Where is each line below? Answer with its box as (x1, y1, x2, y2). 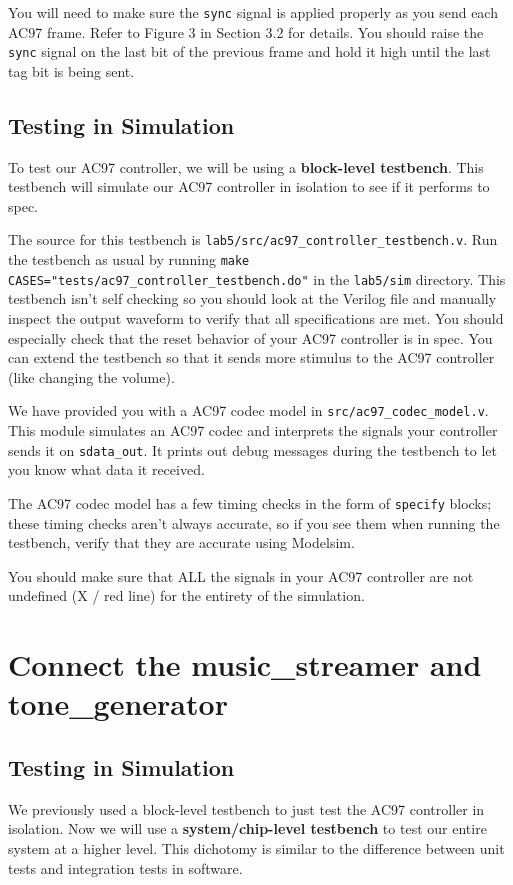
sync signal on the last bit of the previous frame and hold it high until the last (8, 41, 491, 62)
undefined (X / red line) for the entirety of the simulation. (8, 585, 365, 606)
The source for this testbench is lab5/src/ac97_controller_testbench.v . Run (8, 229, 498, 250)
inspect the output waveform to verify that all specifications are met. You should (8, 308, 504, 329)
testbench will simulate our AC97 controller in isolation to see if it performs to (8, 176, 490, 197)
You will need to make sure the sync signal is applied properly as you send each (8, 2, 498, 22)
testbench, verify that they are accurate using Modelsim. (8, 532, 355, 553)
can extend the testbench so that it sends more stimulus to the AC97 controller (8, 347, 495, 368)
